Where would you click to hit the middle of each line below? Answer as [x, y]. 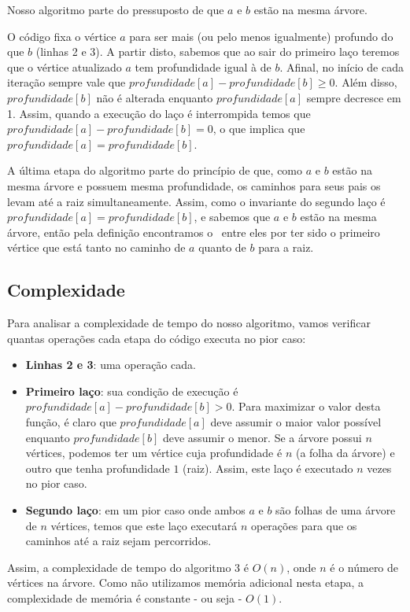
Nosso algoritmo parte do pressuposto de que [116, 9]
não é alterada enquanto [155, 97]
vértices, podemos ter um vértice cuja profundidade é [154, 453]
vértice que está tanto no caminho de [96, 247]
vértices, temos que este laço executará [144, 525]
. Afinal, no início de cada [342, 66]
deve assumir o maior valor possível [296, 422]
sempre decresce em [354, 97]
